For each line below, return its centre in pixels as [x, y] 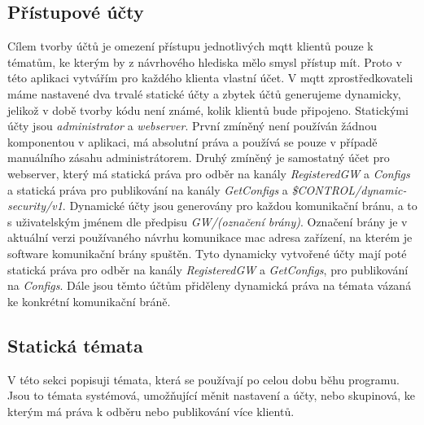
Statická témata [75, 345]
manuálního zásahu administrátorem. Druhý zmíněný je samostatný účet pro [199, 158]
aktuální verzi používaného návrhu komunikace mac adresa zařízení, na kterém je [210, 237]
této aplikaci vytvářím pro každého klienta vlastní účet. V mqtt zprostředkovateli [210, 78]
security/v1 [35, 206]
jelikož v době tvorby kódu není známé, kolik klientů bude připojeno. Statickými [208, 110]
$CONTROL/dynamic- [349, 189]
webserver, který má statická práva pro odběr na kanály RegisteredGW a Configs [209, 173]
